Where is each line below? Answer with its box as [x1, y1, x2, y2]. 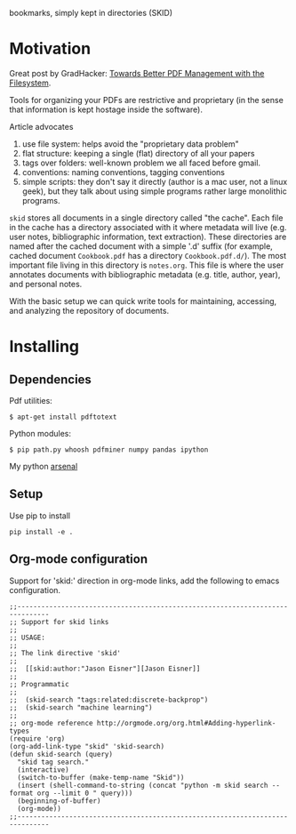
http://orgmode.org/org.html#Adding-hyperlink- [96, 718, 276, 727]
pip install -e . [9, 527, 74, 536]
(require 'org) [9, 734, 66, 743]
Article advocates [9, 121, 74, 132]
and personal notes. [9, 278, 83, 289]
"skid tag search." [17, 758, 90, 766]
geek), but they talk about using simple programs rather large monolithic [21, 186, 287, 196]
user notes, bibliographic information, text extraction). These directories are [9, 231, 287, 242]
